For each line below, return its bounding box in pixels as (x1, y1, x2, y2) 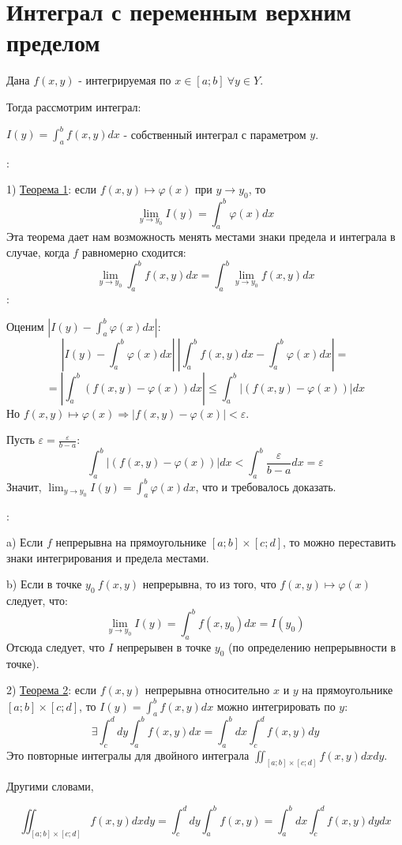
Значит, (6, 478, 42, 494)
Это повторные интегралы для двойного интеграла (6, 746, 250, 763)
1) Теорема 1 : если (6, 181, 97, 197)
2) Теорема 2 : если (6, 682, 97, 698)
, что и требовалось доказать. (195, 478, 336, 494)
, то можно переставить (282, 534, 396, 550)
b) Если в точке (6, 576, 82, 592)
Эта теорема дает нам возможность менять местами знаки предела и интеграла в (6, 228, 396, 245)
